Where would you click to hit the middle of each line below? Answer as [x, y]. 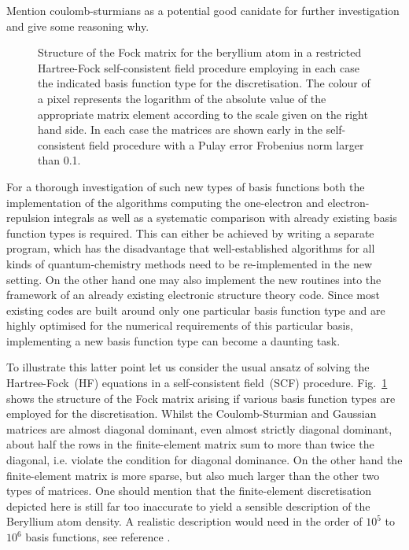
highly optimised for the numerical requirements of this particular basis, [180, 325]
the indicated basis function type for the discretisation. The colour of [204, 83]
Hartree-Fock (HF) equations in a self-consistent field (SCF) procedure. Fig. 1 [197, 383]
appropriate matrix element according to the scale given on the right [203, 114]
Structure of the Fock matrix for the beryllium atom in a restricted [200, 52]
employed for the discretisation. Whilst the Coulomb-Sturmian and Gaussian [192, 413]
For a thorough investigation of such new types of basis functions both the [186, 186]
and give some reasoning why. [78, 26]
